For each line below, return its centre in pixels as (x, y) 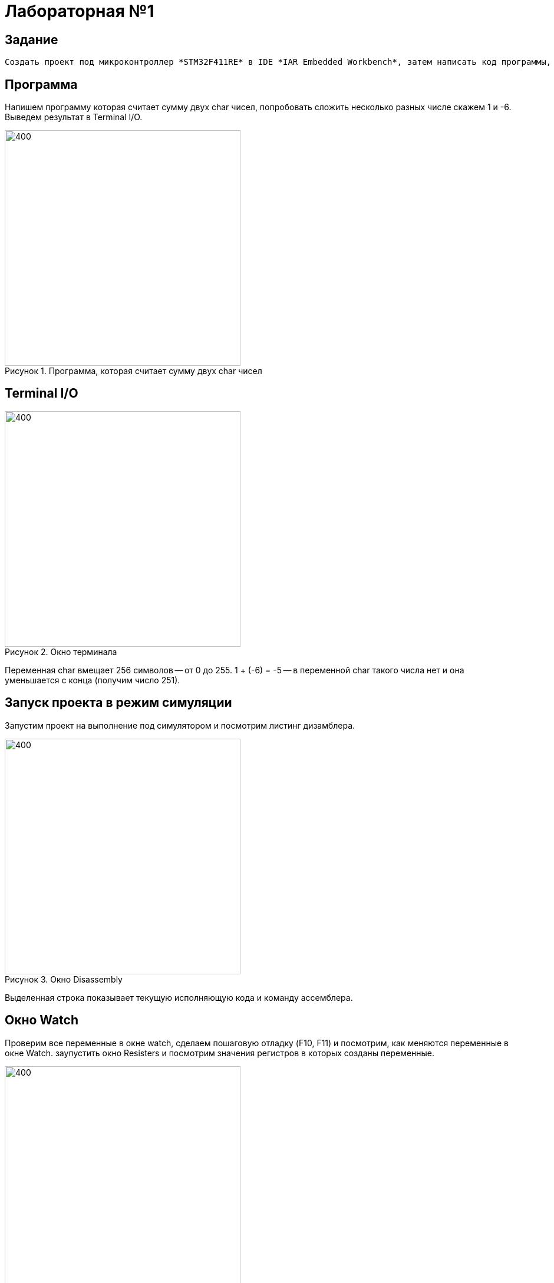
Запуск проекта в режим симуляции (118, 703)
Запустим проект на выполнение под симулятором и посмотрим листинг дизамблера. (180, 725)
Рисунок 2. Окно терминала (61, 652)
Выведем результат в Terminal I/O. (74, 117)
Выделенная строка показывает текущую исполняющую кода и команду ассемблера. (179, 997)
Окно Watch (42, 1020)
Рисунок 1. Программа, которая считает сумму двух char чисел (133, 371)
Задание (32, 39)
